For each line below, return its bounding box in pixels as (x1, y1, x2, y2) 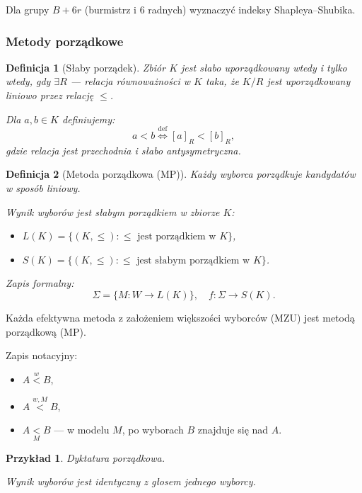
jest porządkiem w (137, 232, 216, 242)
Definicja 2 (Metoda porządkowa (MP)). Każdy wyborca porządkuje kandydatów (6, 166, 356, 181)
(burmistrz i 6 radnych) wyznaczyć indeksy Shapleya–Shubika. (84, 2, 356, 16)
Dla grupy (6, 2, 49, 16)
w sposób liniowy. (6, 180, 81, 195)
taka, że (205, 74, 239, 89)
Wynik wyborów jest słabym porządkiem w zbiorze (6, 204, 220, 219)
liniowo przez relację (6, 88, 94, 102)
